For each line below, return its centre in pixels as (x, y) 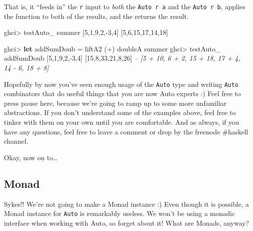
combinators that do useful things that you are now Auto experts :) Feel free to (122, 93)
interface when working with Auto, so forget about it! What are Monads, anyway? (126, 223)
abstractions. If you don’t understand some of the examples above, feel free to (120, 112)
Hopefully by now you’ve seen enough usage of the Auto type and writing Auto (121, 84)
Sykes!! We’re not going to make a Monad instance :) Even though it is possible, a (126, 204)
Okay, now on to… (31, 157)
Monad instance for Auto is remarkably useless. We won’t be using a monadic (119, 213)
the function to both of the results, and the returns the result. (96, 16)
